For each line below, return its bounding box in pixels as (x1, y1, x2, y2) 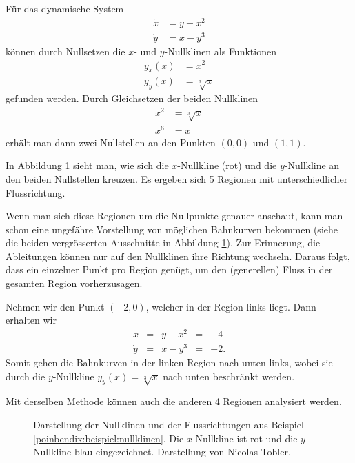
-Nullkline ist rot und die (192, 431, 298, 445)
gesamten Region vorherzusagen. (6, 276, 143, 290)
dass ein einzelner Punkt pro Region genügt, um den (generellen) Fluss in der (6, 262, 333, 277)
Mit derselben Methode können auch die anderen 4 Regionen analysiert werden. (6, 394, 342, 408)
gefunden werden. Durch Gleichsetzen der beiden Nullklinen (6, 91, 258, 106)
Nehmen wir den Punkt (6, 299, 105, 313)
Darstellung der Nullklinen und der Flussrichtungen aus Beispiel (33, 417, 304, 432)
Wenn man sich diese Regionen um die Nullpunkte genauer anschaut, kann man (6, 208, 343, 223)
